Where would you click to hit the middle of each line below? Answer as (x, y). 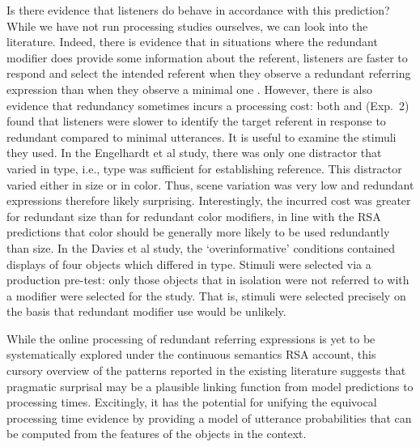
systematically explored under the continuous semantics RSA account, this (191, 354)
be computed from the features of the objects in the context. (157, 434)
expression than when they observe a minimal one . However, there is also (190, 89)
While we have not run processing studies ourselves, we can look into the (187, 26)
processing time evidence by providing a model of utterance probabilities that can (209, 417)
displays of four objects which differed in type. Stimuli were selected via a (189, 264)
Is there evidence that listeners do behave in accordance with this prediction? (198, 10)
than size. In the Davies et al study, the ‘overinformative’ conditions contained (201, 247)
